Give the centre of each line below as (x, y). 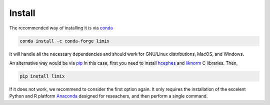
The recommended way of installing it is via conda (61, 28)
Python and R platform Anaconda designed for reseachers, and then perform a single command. (108, 96)
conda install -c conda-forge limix (65, 41)
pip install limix (42, 76)
